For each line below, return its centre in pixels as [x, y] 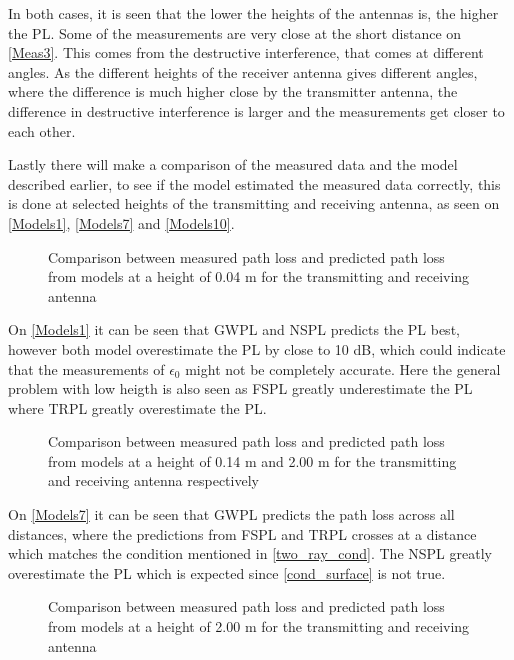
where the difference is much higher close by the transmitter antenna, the [233, 91]
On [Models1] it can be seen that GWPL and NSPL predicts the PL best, [234, 329]
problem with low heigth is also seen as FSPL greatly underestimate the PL [240, 388]
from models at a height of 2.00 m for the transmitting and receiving [259, 626]
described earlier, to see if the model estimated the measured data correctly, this [254, 183]
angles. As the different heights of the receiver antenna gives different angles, [243, 71]
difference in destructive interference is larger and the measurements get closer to [256, 110]
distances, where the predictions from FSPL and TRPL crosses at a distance [242, 533]
